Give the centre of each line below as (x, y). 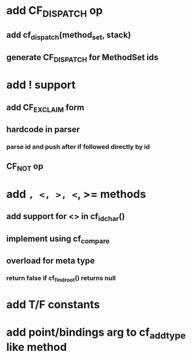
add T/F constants (53, 304)
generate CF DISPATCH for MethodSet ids (83, 58)
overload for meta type (51, 261)
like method (36, 347)
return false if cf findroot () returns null (61, 279)
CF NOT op (25, 167)
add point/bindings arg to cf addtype (96, 333)
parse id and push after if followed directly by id (78, 147)
